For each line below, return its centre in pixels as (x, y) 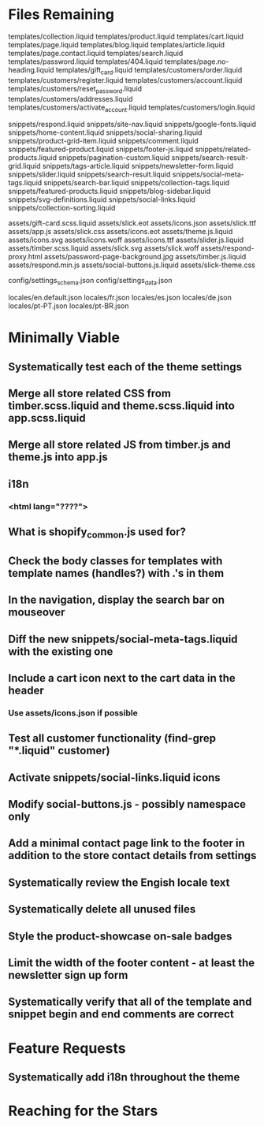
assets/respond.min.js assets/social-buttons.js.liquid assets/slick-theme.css (132, 265)
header (26, 690)
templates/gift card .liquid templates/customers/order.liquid (149, 71)
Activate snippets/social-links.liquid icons (114, 777)
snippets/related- (223, 149)
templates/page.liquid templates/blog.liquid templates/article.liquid (117, 44)
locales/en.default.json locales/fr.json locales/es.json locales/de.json (120, 298)
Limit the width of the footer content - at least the (131, 963)
